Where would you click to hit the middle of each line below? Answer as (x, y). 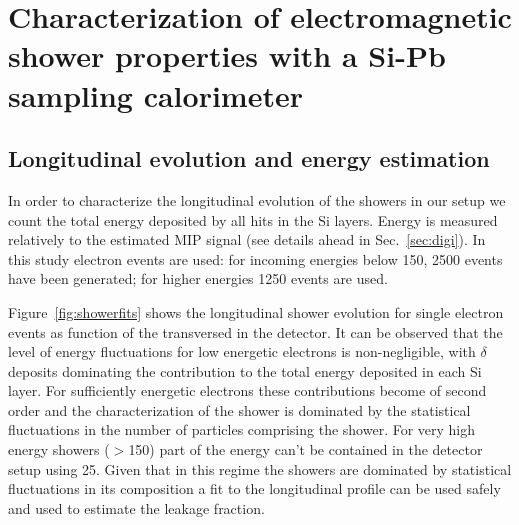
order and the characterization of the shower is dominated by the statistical (239, 409)
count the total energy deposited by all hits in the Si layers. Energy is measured (253, 219)
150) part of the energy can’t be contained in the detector (305, 449)
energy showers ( (59, 449)
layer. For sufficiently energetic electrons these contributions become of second (247, 390)
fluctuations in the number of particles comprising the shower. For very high (242, 429)
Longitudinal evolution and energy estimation (249, 158)
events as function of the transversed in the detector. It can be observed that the (255, 331)
